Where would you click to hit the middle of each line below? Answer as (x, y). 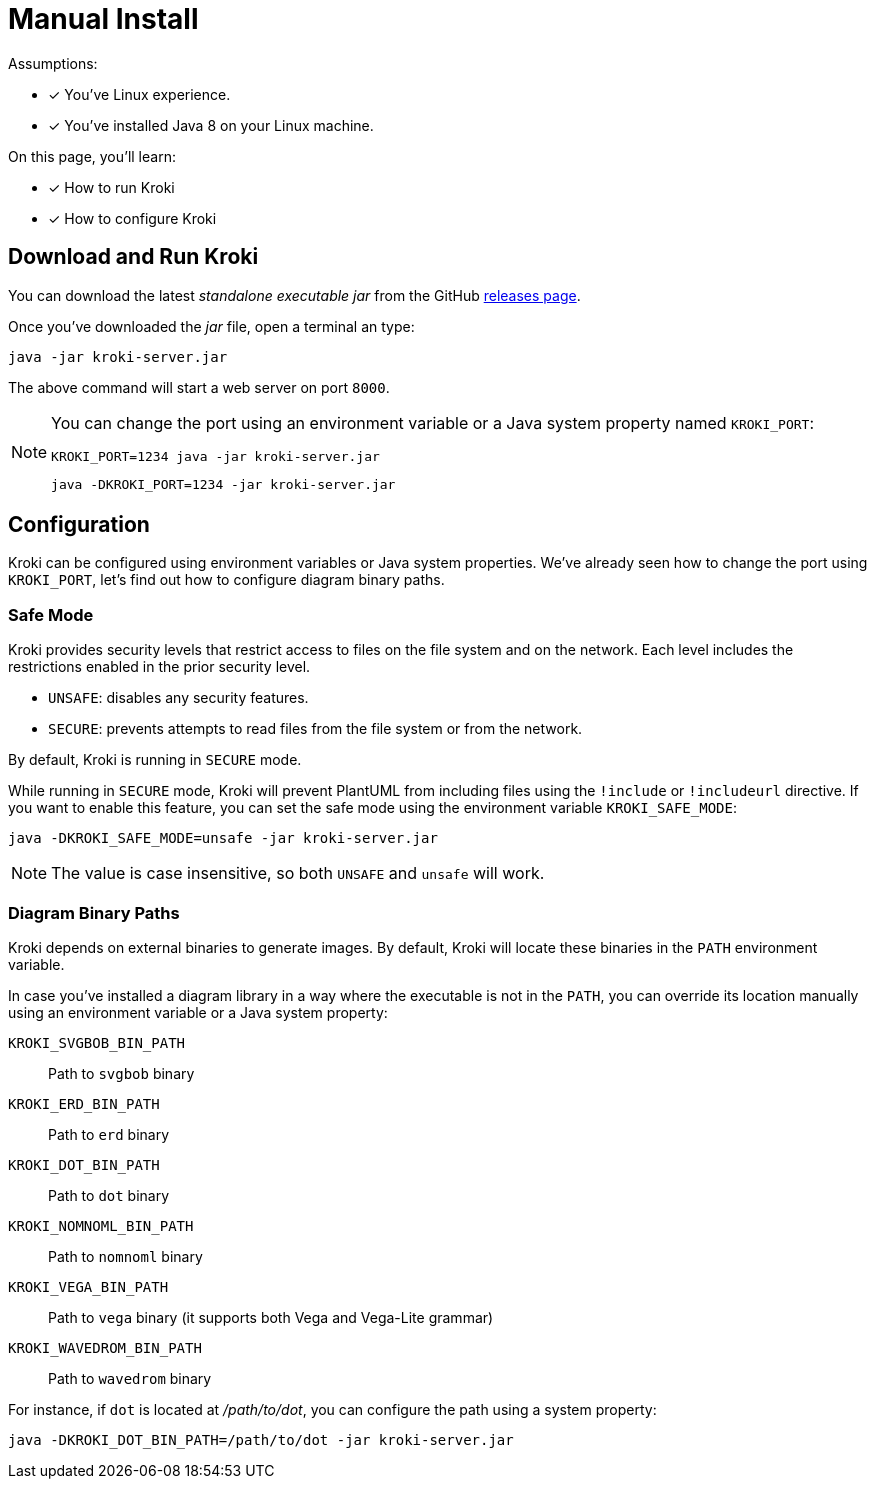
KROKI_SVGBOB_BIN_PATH (97, 1042)
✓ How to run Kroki (111, 187)
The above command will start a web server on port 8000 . (199, 387)
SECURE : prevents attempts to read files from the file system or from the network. (315, 729)
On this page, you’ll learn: (92, 156)
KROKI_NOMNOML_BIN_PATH (101, 1225)
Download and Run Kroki (133, 257)
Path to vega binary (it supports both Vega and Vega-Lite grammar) (271, 1317)
